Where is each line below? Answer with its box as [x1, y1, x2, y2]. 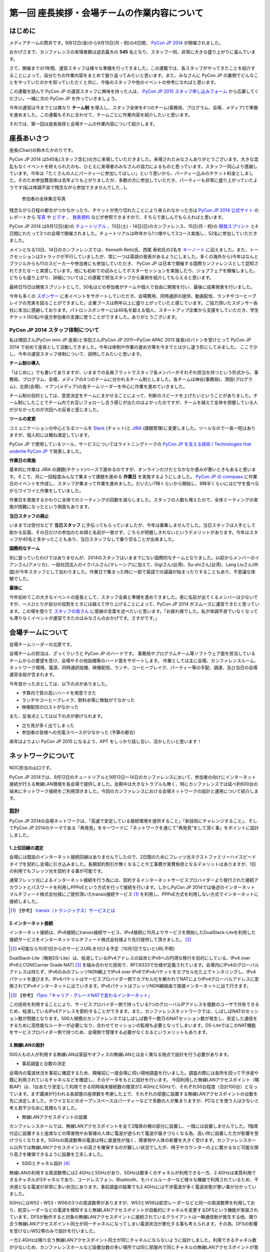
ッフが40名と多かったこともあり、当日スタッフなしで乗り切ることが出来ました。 [9, 536, 177, 542]
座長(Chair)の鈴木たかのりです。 [9, 147, 76, 153]
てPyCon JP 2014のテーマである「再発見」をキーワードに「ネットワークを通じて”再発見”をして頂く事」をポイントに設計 [9, 825, 259, 831]
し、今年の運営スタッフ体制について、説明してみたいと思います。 [9, 351, 144, 357]
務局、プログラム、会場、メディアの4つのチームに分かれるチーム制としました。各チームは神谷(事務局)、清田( [9, 376, 235, 383]
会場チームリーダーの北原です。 [9, 641, 75, 647]
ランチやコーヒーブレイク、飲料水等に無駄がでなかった [21, 697, 135, 703]
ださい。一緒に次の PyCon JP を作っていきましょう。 [9, 95, 119, 101]
